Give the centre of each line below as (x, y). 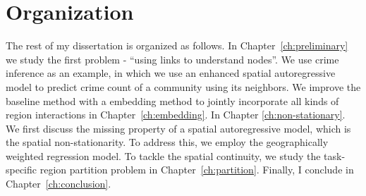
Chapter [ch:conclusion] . (59, 184)
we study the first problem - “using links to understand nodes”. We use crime (172, 59)
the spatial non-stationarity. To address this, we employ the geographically (167, 142)
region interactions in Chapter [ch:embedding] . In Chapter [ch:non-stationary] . (176, 115)
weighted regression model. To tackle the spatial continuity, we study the (163, 155)
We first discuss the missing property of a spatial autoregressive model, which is (178, 128)
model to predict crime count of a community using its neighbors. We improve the (183, 86)
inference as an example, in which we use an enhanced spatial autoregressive (171, 73)
